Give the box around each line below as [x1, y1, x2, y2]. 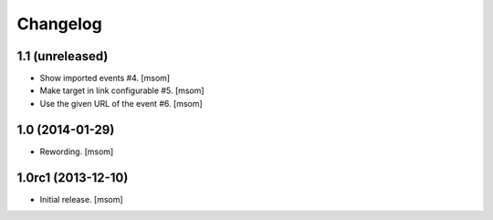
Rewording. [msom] [39, 146, 114, 157]
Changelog [16, 14, 102, 34]
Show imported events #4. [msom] [39, 73, 171, 84]
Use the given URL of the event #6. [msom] [39, 98, 203, 109]
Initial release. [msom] [39, 194, 123, 204]
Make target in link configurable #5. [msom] [39, 85, 205, 96]
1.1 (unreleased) [16, 48, 109, 64]
